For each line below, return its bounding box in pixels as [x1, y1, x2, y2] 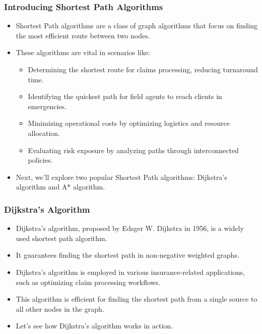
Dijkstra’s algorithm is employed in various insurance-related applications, [16, 266, 245, 277]
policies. [28, 155, 53, 165]
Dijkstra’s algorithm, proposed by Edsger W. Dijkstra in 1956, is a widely [16, 223, 244, 233]
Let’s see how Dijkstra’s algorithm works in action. [16, 320, 173, 331]
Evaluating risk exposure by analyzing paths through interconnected [28, 145, 239, 155]
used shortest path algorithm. [16, 232, 107, 243]
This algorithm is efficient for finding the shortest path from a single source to [16, 294, 257, 304]
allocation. [28, 127, 60, 138]
